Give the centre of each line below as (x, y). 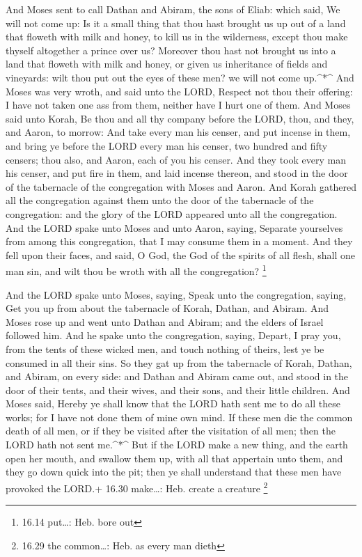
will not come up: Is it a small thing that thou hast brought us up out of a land (176, 23)
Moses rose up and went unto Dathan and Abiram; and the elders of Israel (165, 321)
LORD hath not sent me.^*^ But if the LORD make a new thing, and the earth (177, 445)
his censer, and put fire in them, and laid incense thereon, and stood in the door (177, 173)
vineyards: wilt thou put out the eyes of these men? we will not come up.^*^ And (180, 77)
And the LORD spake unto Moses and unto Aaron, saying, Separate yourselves (174, 227)
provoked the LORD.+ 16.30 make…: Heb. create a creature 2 (137, 487)
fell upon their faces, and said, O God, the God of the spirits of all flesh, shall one (181, 254)
